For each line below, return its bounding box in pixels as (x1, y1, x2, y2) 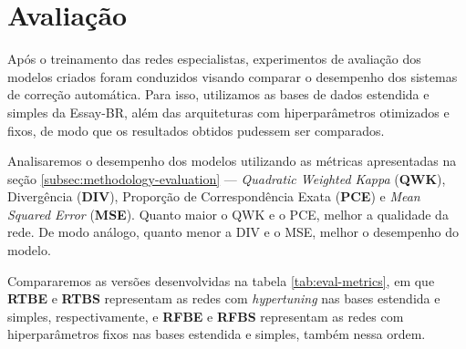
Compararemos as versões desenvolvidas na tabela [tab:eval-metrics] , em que (7, 271, 435, 290)
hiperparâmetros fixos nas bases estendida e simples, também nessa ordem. (7, 324, 426, 344)
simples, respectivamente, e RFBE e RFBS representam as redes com (7, 306, 404, 325)
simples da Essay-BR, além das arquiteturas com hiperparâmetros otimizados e (7, 102, 450, 121)
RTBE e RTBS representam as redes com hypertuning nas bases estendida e (7, 289, 440, 308)
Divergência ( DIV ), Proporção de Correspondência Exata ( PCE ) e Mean (7, 187, 420, 206)
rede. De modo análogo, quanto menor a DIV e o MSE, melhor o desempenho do (7, 222, 460, 241)
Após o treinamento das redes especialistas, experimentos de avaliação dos (7, 49, 421, 68)
